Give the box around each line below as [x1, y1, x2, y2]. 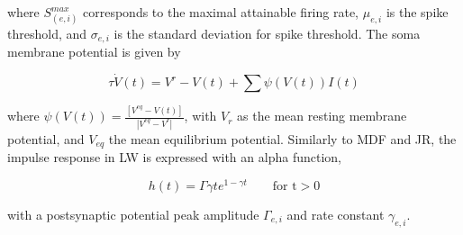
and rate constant [286, 204, 385, 223]
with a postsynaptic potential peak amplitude [7, 204, 259, 223]
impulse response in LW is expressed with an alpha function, [7, 148, 341, 167]
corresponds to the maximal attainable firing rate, [83, 3, 359, 21]
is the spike [386, 3, 449, 21]
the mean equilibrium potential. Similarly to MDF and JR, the [108, 129, 457, 148]
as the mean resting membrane [237, 106, 407, 125]
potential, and [7, 129, 85, 148]
